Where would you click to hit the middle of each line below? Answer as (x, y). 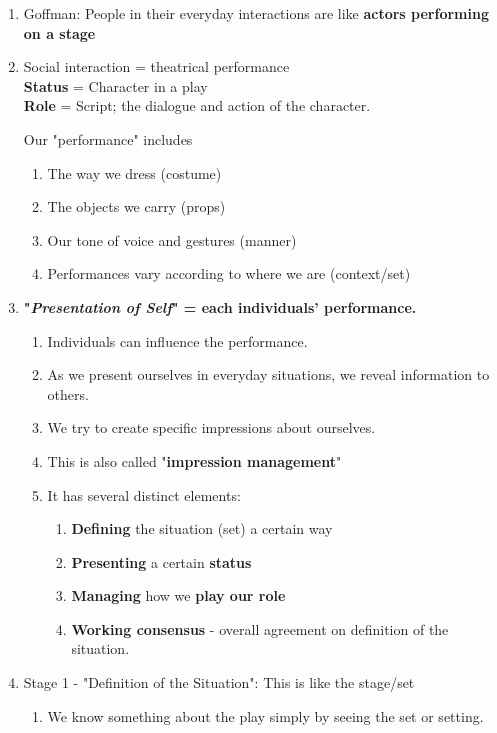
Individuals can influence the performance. (177, 340)
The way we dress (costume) (134, 172)
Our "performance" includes (108, 138)
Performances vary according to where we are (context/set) (229, 273)
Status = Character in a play (115, 85)
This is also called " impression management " (194, 460)
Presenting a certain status (161, 561)
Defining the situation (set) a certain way (202, 528)
